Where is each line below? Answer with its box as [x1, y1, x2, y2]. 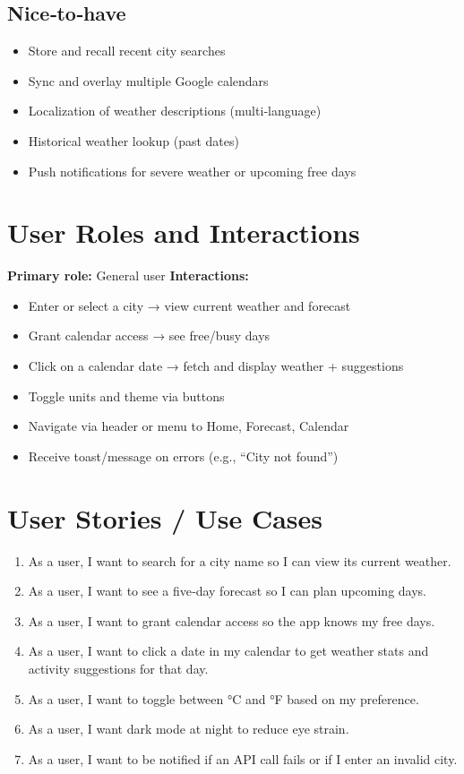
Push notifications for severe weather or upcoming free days [28, 161, 357, 180]
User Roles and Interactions [7, 214, 360, 251]
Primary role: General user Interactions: [7, 266, 249, 285]
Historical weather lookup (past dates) [28, 131, 239, 150]
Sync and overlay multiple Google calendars [28, 71, 269, 90]
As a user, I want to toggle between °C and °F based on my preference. [28, 689, 419, 708]
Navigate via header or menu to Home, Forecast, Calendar [28, 417, 349, 435]
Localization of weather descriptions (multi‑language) [28, 101, 322, 120]
